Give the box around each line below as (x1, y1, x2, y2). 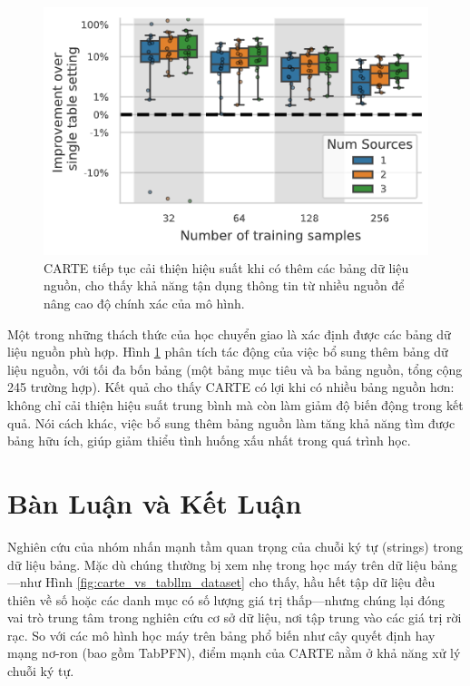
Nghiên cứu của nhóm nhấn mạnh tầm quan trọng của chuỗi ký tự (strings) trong (7, 536, 463, 555)
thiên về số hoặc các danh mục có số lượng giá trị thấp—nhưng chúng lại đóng (7, 590, 446, 609)
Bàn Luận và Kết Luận (7, 484, 302, 521)
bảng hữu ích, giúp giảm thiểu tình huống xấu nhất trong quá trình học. (7, 431, 411, 450)
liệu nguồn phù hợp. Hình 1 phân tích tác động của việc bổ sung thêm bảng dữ (7, 342, 448, 361)
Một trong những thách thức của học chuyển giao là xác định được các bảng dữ (7, 324, 451, 343)
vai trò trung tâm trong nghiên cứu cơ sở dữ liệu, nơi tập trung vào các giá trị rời (7, 608, 462, 627)
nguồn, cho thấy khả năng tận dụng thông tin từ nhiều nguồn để (44, 276, 405, 295)
